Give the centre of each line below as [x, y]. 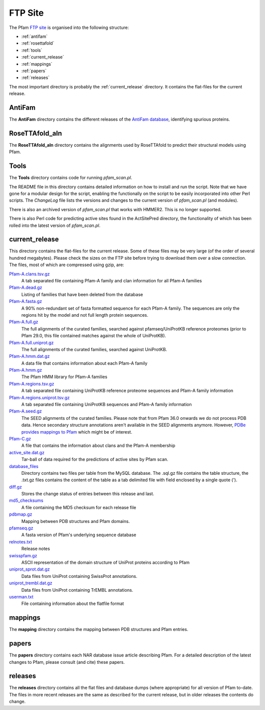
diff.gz [15, 487]
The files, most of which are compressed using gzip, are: [67, 265]
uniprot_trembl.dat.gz [31, 583]
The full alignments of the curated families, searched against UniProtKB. [94, 349]
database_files [24, 466]
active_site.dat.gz [27, 452]
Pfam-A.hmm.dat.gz [29, 356]
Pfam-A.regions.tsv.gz [32, 383]
